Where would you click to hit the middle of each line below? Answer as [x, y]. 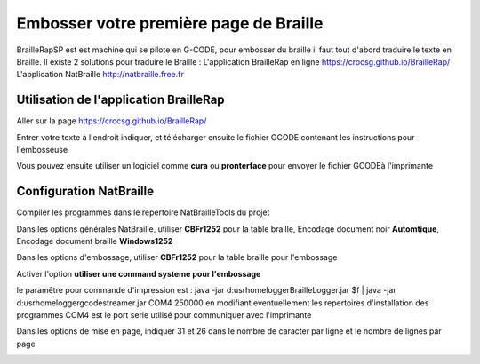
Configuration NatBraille [85, 191]
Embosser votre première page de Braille [170, 23]
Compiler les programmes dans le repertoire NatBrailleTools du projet [143, 212]
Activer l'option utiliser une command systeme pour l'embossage [139, 273]
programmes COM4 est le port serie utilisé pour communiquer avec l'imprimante [164, 315]
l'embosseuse [42, 150]
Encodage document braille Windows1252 [95, 241]
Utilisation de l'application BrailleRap [121, 100]
